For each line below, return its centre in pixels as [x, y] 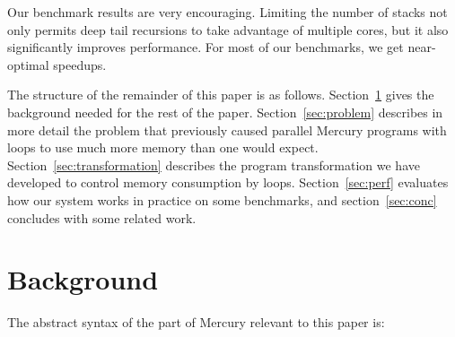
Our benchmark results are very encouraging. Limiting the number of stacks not [227, 12]
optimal [28, 64]
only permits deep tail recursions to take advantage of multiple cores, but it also [228, 29]
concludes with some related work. [102, 217]
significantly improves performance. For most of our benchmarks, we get [206, 47]
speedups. [80, 64]
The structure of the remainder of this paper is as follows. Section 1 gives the [221, 95]
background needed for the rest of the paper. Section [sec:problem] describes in [225, 112]
